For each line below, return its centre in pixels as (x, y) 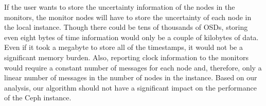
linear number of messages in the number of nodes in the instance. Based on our (131, 77)
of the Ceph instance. (38, 98)
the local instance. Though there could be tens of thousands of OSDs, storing (126, 27)
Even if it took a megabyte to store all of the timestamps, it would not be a (123, 47)
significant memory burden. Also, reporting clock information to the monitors (126, 57)
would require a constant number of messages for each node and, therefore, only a (133, 67)
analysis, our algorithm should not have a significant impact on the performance (130, 87)
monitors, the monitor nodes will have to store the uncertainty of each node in (128, 17)
